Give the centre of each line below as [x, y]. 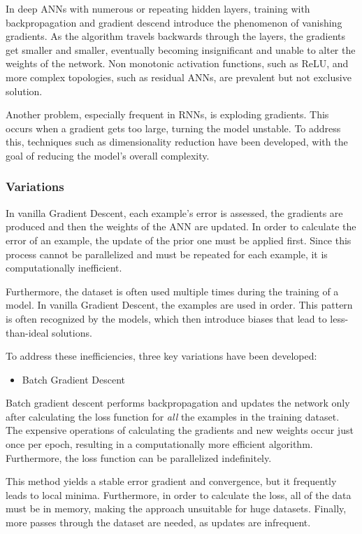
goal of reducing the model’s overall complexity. [108, 155]
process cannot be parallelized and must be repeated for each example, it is [167, 254]
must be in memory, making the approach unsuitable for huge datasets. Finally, [176, 508]
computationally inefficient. [64, 268]
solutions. [72, 332]
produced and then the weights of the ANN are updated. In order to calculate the [181, 226]
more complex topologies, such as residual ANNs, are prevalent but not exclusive [179, 77]
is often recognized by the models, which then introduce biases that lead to [166, 318]
